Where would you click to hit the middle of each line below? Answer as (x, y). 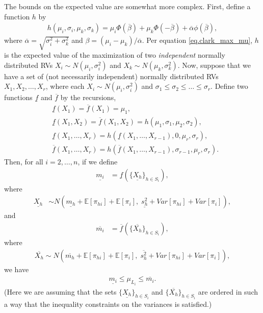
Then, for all (24, 162)
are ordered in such (228, 291)
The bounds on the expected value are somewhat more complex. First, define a (127, 6)
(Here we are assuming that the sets (60, 291)
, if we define (98, 162)
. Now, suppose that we (214, 65)
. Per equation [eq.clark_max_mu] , (197, 40)
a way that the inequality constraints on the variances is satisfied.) (108, 304)
